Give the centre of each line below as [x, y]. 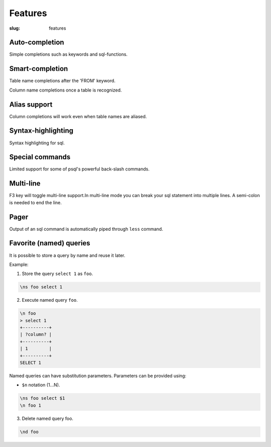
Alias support [31, 104]
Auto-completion [37, 42]
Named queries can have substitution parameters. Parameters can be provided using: [98, 376]
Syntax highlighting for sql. [37, 143]
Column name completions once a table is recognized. [65, 90]
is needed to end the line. [36, 202]
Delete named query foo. [48, 418]
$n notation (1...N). [41, 385]
